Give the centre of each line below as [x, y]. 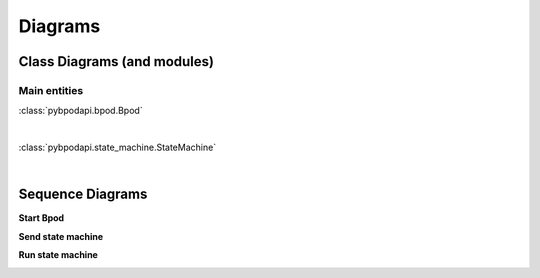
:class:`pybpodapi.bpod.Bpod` [81, 111]
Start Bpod [41, 218]
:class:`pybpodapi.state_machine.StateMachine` [117, 147]
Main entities [51, 90]
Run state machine [58, 255]
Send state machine [61, 236]
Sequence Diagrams [83, 194]
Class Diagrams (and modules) [116, 61]
